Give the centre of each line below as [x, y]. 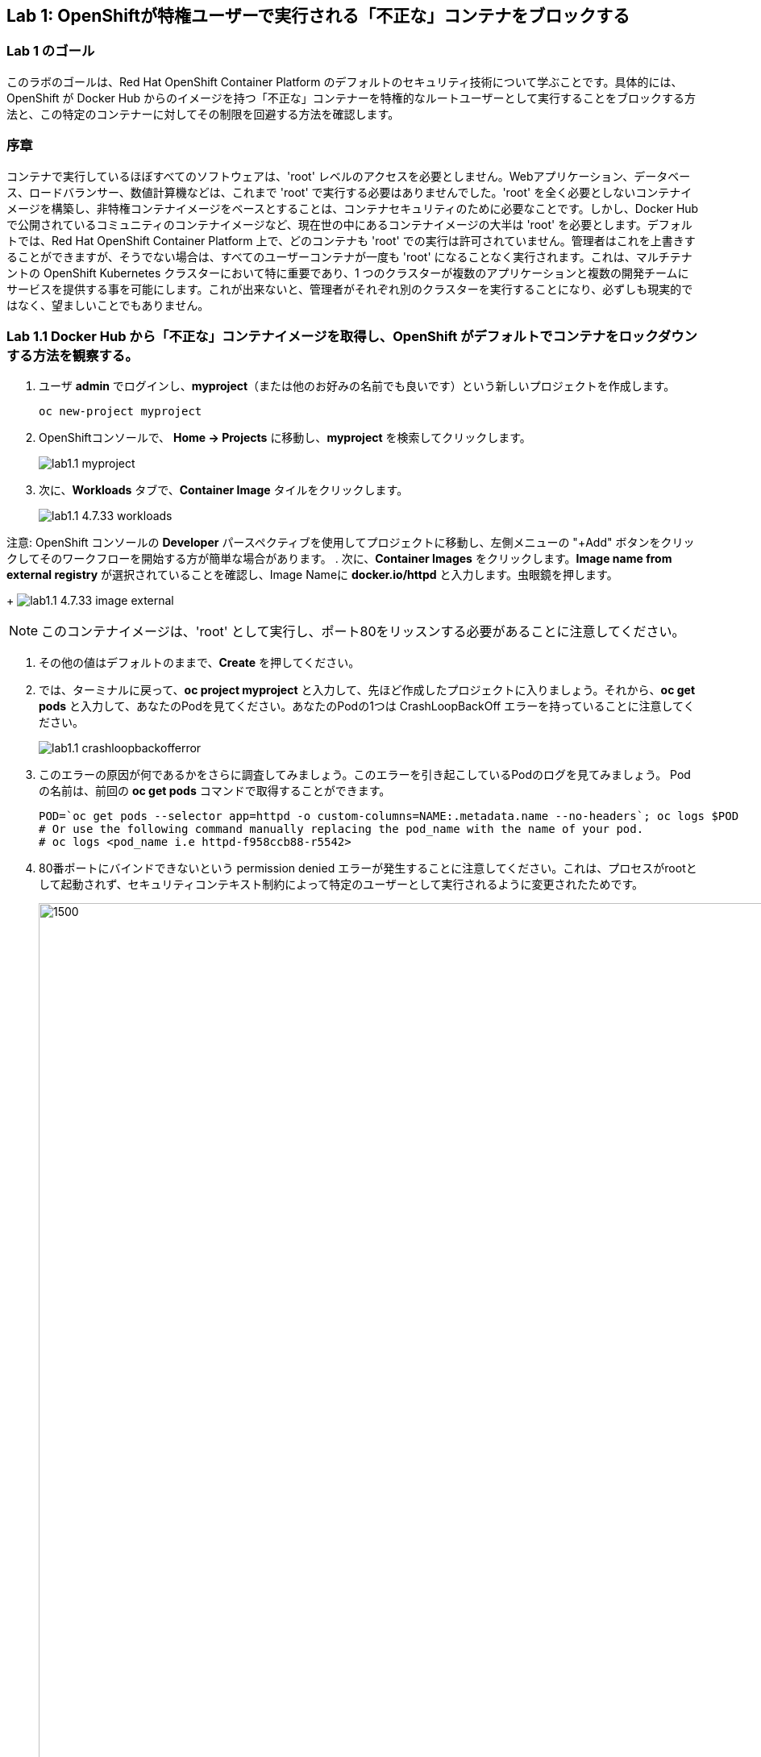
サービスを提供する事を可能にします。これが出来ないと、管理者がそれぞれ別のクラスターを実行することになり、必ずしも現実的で [350, 289]
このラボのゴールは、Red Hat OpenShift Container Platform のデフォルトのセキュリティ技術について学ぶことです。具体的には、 [345, 81]
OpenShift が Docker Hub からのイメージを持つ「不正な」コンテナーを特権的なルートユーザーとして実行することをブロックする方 [351, 98]
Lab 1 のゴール [51, 51]
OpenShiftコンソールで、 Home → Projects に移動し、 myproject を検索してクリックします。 [285, 438]
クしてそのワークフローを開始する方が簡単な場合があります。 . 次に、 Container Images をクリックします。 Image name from [339, 559]
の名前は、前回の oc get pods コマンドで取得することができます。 [215, 791]
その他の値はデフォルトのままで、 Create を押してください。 [200, 663]
